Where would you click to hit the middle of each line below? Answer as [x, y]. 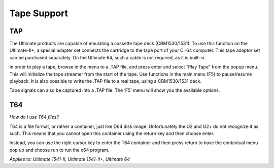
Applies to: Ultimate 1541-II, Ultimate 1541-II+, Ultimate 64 [70, 159]
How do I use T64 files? [34, 117]
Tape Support [39, 13]
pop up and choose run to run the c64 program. [59, 150]
